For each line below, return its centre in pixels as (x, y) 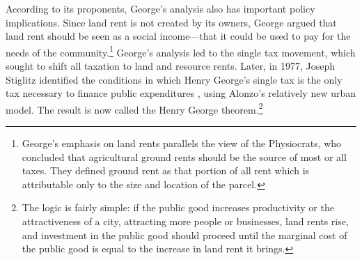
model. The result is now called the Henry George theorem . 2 (134, 108)
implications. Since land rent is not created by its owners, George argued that (171, 22)
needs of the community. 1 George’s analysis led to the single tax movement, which (181, 51)
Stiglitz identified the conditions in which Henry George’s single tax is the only (174, 79)
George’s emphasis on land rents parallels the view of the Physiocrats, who (182, 143)
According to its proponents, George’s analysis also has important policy (160, 8)
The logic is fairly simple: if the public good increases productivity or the (178, 207)
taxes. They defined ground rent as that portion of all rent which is (166, 170)
